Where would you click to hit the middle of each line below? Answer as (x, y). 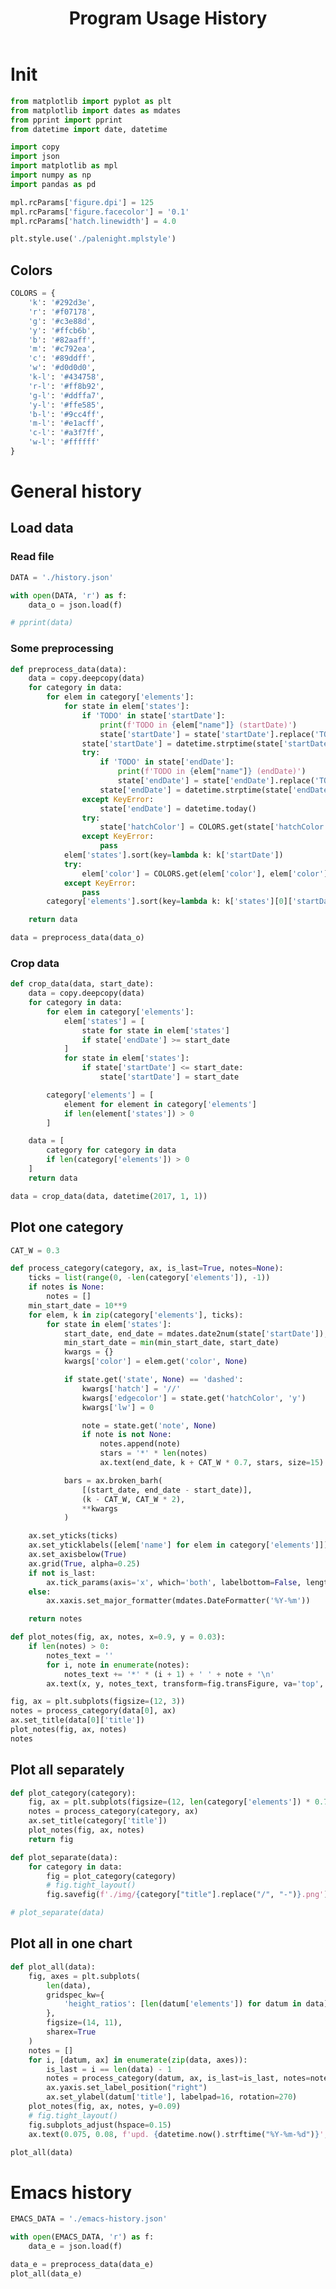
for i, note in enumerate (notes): (118, 1665)
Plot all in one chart (71, 1943)
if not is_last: (62, 1573)
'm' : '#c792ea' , (62, 349)
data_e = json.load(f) (75, 2247)
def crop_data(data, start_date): (82, 984)
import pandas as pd (53, 184)
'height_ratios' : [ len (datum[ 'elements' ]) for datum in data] (196, 2004)
